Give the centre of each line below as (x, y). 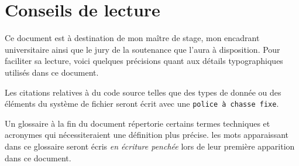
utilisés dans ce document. (52, 72)
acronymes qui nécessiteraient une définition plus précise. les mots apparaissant (147, 135)
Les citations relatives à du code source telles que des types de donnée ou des (143, 92)
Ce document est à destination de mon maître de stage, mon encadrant (132, 38)
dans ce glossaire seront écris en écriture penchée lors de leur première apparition (150, 146)
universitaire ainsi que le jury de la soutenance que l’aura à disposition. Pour (142, 49)
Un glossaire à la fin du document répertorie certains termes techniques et (138, 123)
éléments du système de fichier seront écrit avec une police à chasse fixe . (142, 104)
